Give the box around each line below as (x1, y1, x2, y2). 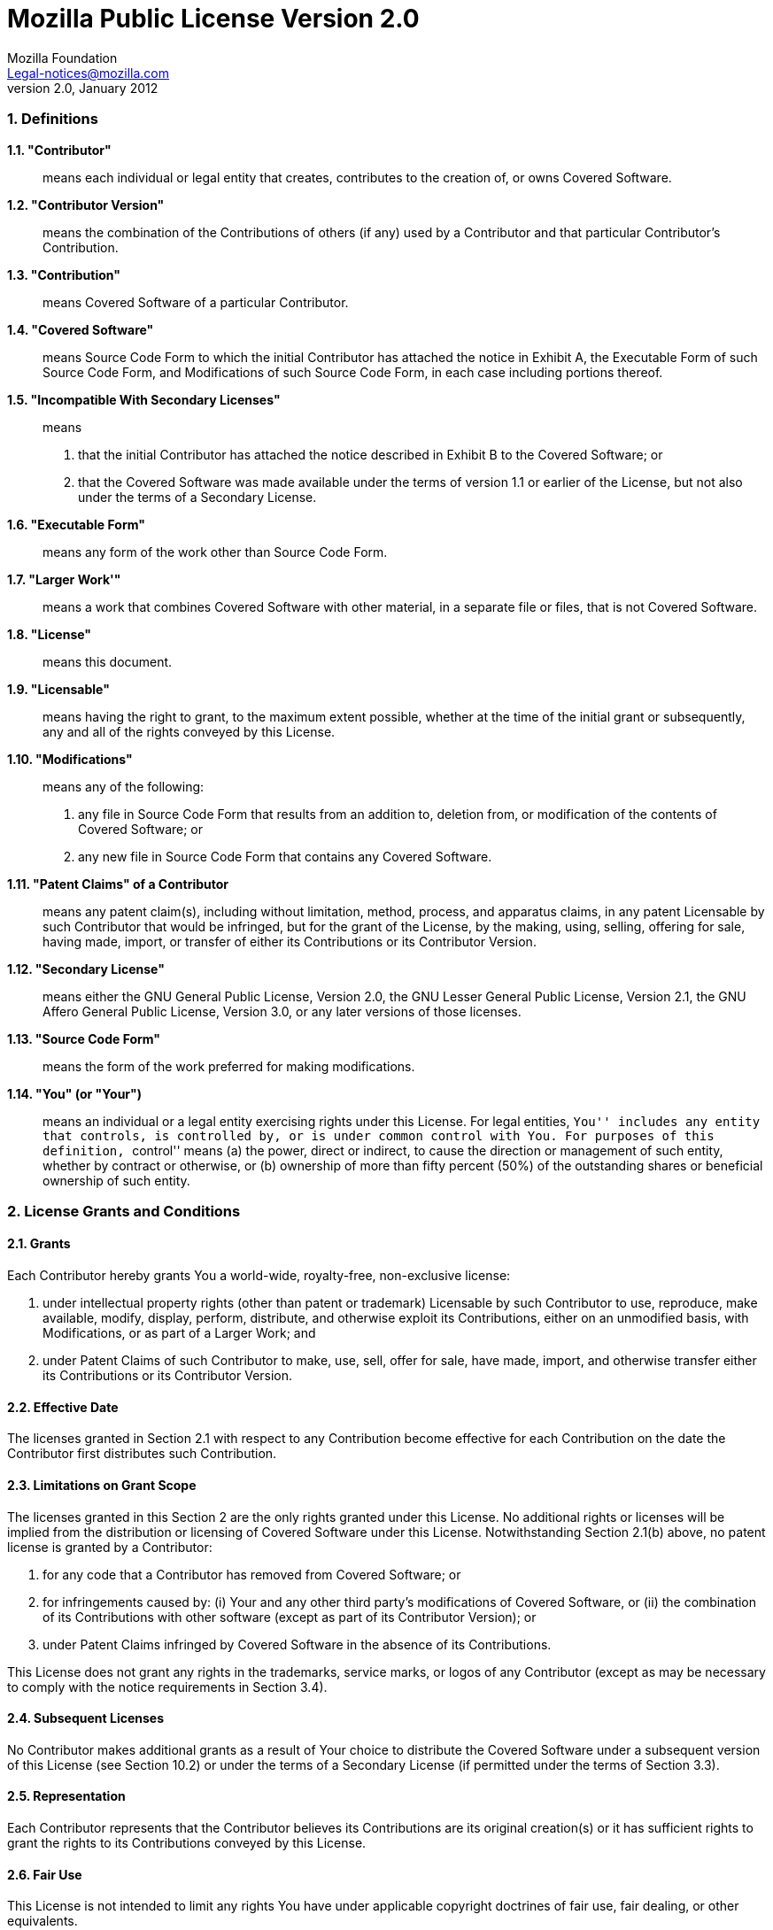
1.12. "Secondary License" (7, 961, 165, 977)
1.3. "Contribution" (7, 266, 120, 282)
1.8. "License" (7, 626, 92, 642)
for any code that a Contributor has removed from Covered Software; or (43, 1566, 461, 1582)
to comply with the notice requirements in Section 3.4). (7, 1679, 328, 1695)
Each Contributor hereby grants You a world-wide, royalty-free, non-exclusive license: (7, 1268, 511, 1284)
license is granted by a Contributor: (7, 1539, 213, 1555)
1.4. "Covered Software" (7, 321, 154, 337)
